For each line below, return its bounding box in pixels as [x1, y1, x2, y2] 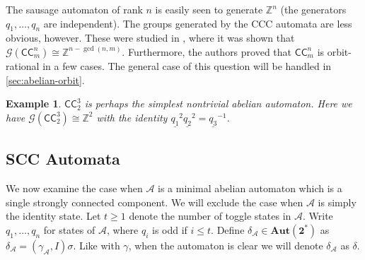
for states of [43, 222, 95, 237]
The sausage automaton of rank [6, 2, 143, 16]
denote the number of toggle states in [129, 208, 291, 223]
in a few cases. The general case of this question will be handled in [42, 58, 332, 73]
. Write [302, 208, 333, 223]
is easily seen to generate [155, 2, 263, 16]
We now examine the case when [6, 180, 143, 195]
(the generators [280, 2, 347, 16]
